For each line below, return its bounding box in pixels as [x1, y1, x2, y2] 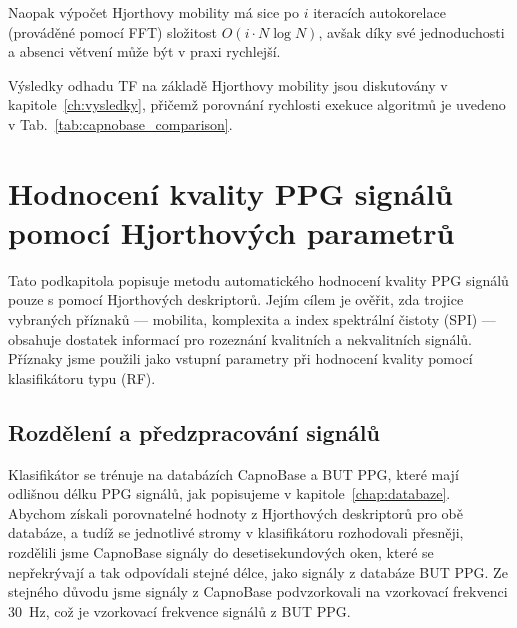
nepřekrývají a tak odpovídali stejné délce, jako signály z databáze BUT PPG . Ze [8, 561, 508, 582]
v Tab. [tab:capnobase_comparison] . [8, 113, 233, 134]
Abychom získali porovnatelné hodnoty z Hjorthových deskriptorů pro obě [8, 502, 464, 523]
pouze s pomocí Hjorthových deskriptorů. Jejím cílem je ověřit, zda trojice [8, 289, 464, 310]
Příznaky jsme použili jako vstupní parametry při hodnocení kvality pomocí [8, 348, 473, 369]
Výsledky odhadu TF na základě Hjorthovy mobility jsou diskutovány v [8, 74, 448, 95]
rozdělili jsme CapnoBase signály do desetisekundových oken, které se [8, 542, 434, 563]
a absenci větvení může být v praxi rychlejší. [8, 41, 281, 62]
